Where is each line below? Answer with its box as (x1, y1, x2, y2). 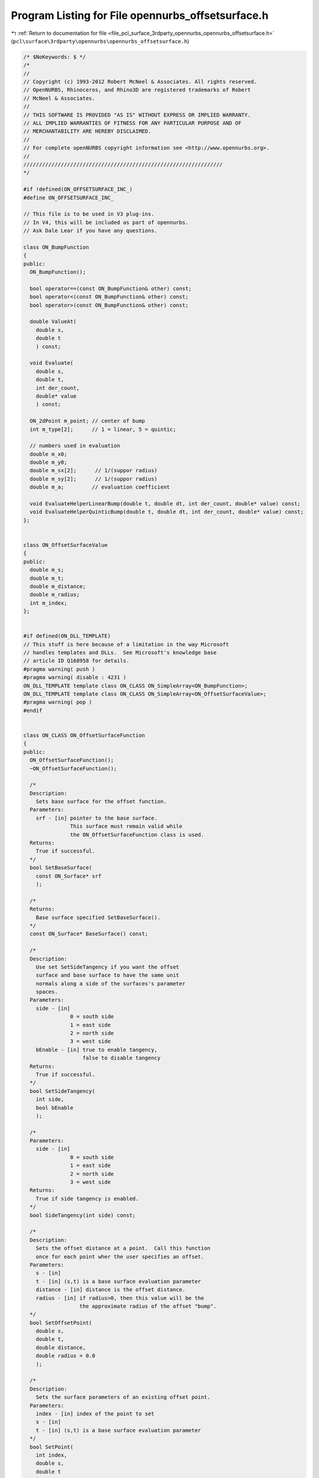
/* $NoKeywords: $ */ (23, 53, 86, 60)
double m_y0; (30, 459, 67, 466)
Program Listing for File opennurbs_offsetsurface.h (11, 9, 269, 22)
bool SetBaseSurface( (30, 864, 93, 871)
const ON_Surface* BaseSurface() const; (30, 931, 148, 937)
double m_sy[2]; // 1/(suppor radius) (30, 475, 158, 482)
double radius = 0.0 (35, 1353, 96, 1359)
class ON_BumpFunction (23, 244, 89, 251)
